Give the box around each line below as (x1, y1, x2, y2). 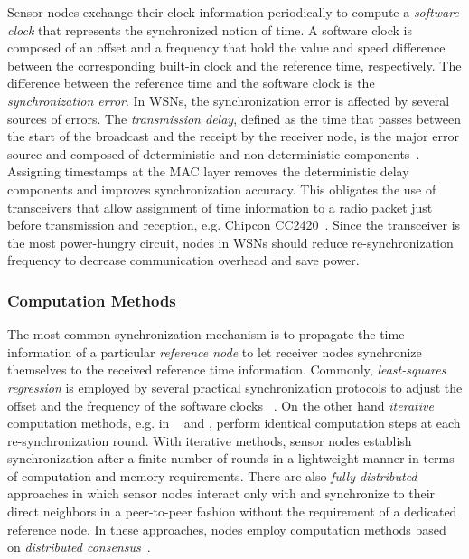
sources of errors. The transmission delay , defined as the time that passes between (7, 109, 462, 128)
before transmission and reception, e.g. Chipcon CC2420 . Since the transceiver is (7, 215, 461, 234)
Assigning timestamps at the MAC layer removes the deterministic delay (7, 162, 409, 181)
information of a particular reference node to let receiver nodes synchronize (7, 342, 422, 361)
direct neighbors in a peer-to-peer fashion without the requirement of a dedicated (7, 502, 457, 521)
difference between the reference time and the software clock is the (7, 73, 375, 92)
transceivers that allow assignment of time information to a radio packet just (7, 197, 433, 216)
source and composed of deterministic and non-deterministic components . (7, 144, 420, 163)
